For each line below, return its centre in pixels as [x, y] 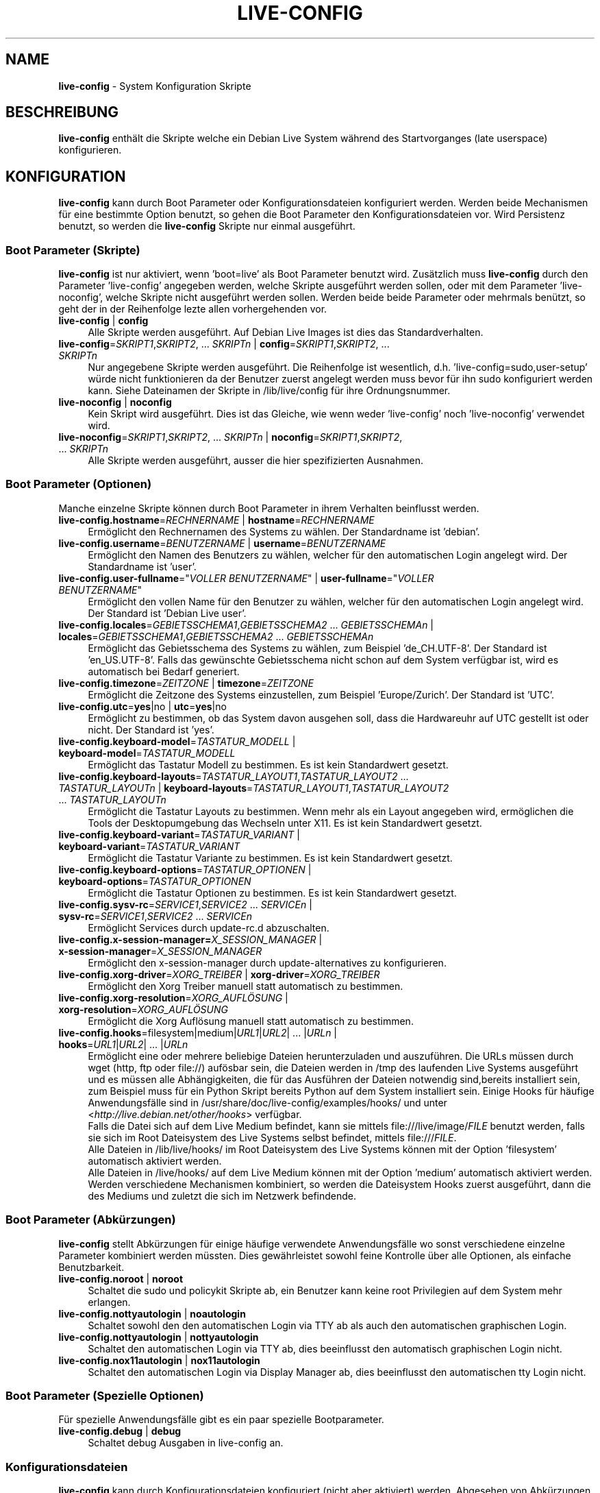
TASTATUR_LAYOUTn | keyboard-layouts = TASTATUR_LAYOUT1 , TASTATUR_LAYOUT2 [254, 788]
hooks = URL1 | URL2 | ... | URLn [123, 1044]
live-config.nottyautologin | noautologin [152, 1313]
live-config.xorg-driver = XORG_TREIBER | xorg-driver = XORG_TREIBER [219, 974]
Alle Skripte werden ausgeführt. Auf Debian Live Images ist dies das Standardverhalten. [286, 332]
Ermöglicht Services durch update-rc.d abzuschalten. [209, 927]
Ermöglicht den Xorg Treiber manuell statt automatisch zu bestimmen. [246, 986]
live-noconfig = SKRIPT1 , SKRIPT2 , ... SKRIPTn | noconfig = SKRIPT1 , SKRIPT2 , [230, 437]
